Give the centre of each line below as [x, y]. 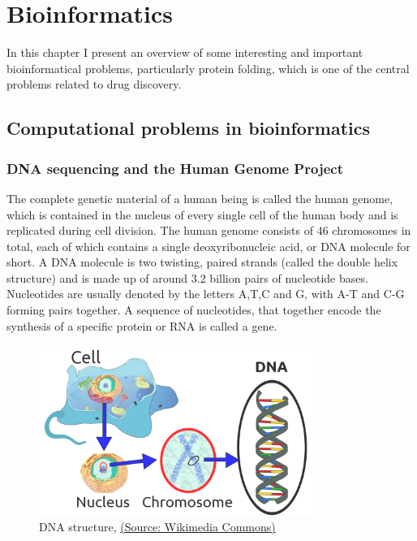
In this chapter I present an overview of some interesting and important [185, 52]
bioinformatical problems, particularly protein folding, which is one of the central [208, 68]
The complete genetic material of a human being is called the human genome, [200, 198]
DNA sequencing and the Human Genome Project [175, 168]
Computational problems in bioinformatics [189, 128]
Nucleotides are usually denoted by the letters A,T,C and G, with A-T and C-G [206, 294]
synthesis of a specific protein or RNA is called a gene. [142, 325]
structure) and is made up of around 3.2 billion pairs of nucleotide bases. [187, 277]
